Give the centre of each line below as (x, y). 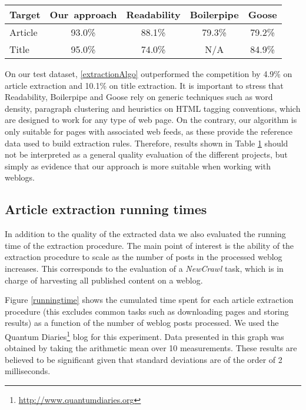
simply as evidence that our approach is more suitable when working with (138, 166)
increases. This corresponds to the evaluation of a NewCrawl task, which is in (144, 268)
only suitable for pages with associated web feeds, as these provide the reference (149, 131)
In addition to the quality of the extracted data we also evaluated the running (145, 234)
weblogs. (20, 177)
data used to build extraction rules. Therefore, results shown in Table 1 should (147, 143)
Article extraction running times (106, 209)
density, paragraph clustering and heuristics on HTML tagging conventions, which (153, 108)
